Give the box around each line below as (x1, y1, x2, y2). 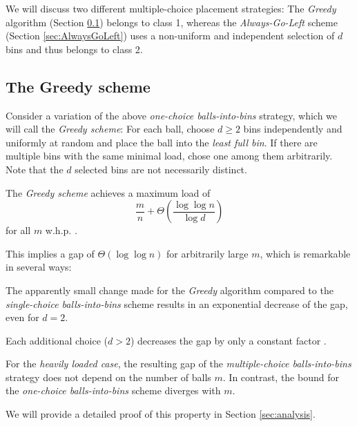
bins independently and (243, 122, 342, 136)
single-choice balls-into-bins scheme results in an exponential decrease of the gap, (6, 296, 348, 311)
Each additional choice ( (6, 333, 108, 347)
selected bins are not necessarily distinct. (75, 162, 247, 176)
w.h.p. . (45, 223, 77, 238)
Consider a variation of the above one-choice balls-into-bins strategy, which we (6, 108, 338, 122)
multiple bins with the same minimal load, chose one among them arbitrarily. (6, 148, 333, 163)
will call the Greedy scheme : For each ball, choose (6, 122, 215, 136)
